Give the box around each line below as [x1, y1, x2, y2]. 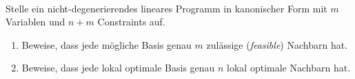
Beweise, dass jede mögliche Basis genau [21, 37, 192, 52]
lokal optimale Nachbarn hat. [227, 60, 351, 75]
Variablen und [6, 14, 65, 29]
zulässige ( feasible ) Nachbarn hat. [206, 37, 348, 52]
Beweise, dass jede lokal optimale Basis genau [21, 60, 215, 75]
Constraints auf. [97, 14, 165, 29]
